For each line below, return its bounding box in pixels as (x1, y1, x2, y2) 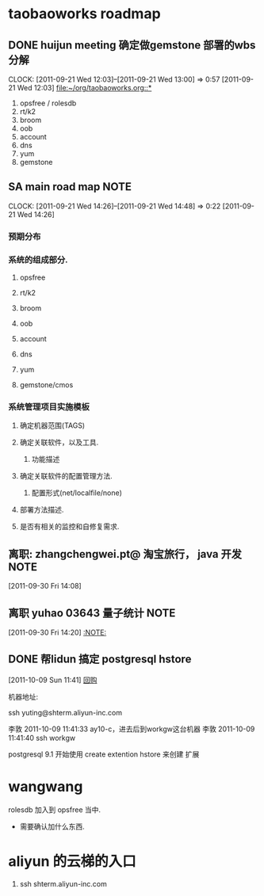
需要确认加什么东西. (19, 822, 85, 831)
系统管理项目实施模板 (8, 401, 90, 412)
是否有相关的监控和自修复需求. (19, 522, 120, 532)
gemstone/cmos (19, 380, 74, 390)
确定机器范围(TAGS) (19, 421, 86, 430)
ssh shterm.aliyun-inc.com (19, 879, 107, 888)
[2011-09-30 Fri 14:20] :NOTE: (8, 627, 107, 637)
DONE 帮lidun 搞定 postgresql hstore (8, 653, 192, 666)
